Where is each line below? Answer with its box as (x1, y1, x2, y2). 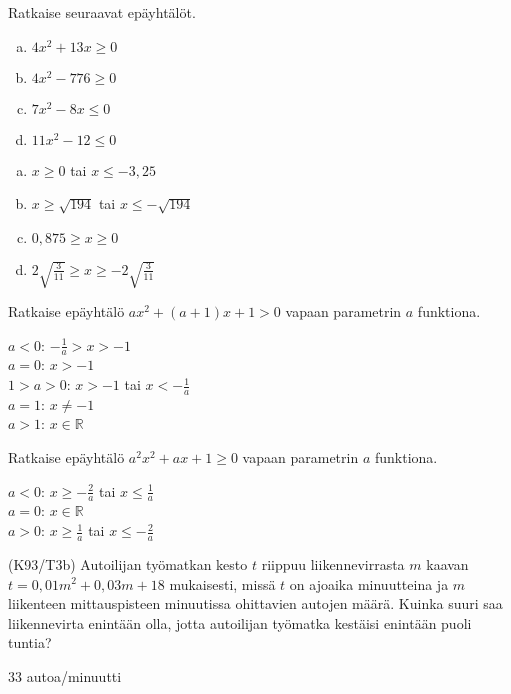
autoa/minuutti (26, 665, 122, 686)
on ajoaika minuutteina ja (289, 573, 449, 594)
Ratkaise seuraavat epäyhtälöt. (8, 2, 196, 22)
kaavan (426, 553, 469, 574)
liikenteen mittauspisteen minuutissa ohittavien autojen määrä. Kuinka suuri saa (8, 593, 503, 614)
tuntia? (8, 632, 52, 653)
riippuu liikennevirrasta (261, 553, 405, 574)
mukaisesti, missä (169, 573, 276, 594)
